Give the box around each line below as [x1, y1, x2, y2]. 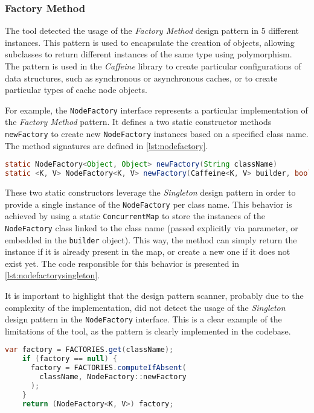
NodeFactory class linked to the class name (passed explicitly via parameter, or [5, 221, 298, 234]
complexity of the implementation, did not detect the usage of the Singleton [5, 301, 286, 313]
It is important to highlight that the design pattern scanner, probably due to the [5, 289, 304, 302]
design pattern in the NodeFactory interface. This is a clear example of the [5, 313, 282, 325]
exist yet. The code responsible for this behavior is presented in [5, 257, 239, 269]
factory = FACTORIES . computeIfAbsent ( [30, 363, 187, 373]
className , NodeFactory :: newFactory [39, 373, 187, 382]
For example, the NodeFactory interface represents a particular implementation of [5, 103, 308, 116]
